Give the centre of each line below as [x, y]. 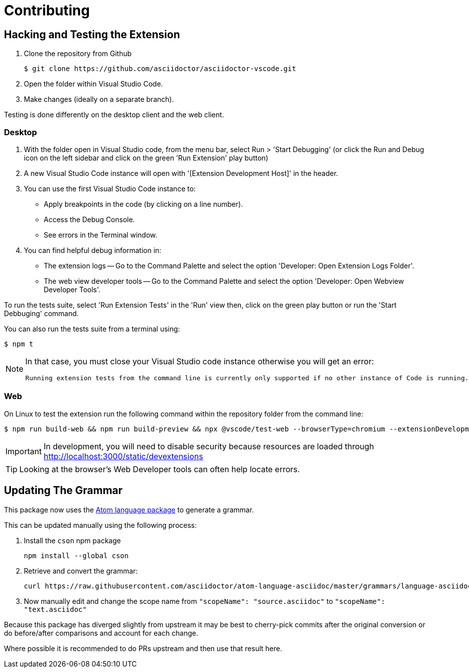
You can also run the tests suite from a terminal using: [92, 329]
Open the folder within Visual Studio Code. [93, 84]
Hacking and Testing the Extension [92, 34]
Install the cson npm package [73, 540]
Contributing [47, 10]
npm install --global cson [76, 555]
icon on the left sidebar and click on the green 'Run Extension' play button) [146, 158]
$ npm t [19, 344]
